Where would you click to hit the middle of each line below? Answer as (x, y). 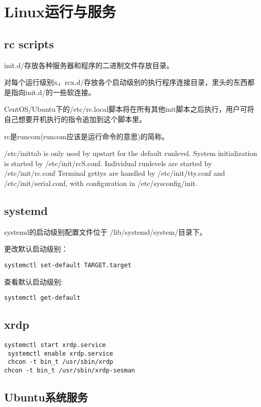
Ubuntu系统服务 (46, 397)
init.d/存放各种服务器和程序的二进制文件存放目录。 (89, 65)
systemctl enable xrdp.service (60, 353)
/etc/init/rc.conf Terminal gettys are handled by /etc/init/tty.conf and (115, 173)
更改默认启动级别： (36, 249)
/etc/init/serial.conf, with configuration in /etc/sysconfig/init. (101, 183)
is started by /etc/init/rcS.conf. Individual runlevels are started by (108, 163)
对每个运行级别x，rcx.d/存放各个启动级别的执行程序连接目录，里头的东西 (126, 82)
